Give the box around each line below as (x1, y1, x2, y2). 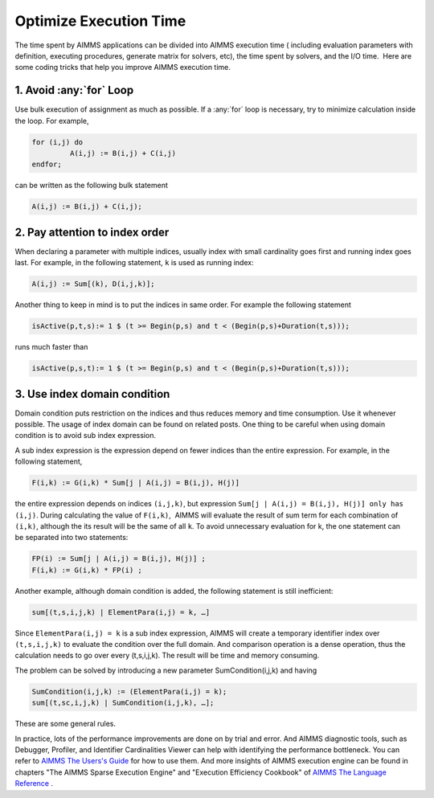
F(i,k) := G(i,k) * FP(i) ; (31, 565, 142, 575)
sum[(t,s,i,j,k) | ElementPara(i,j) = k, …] (31, 608, 211, 616)
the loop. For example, (14, 116, 89, 125)
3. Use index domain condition (14, 387, 170, 401)
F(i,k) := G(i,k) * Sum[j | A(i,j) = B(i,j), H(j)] (31, 478, 240, 488)
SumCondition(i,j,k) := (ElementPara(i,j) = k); (31, 687, 227, 696)
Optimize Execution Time (14, 12, 186, 30)
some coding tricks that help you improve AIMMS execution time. (14, 63, 231, 72)
